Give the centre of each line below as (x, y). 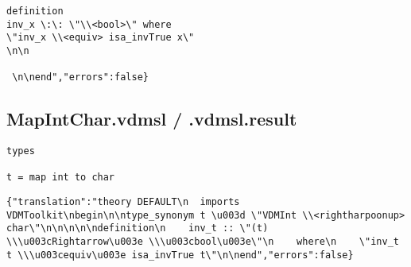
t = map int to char (61, 178)
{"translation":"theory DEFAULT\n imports (123, 202)
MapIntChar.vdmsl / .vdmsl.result (152, 119)
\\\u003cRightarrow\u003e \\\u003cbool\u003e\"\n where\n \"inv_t (203, 242)
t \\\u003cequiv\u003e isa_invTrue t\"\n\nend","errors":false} (180, 255)
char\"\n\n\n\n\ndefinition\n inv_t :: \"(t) (138, 228)
